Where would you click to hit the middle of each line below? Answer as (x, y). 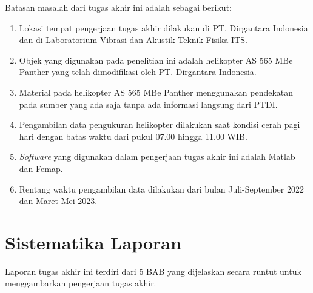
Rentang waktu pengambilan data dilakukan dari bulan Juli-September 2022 (161, 189)
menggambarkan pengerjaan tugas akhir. (81, 283)
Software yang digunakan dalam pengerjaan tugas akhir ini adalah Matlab (157, 156)
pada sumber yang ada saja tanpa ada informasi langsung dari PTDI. (148, 104)
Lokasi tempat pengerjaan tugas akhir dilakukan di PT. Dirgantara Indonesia (163, 28)
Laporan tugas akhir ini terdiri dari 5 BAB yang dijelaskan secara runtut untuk (153, 271)
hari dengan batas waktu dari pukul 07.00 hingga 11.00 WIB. (133, 136)
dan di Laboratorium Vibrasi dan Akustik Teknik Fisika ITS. (133, 40)
